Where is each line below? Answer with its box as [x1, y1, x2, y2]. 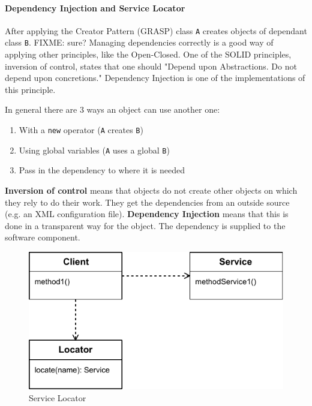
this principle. [5, 83, 56, 95]
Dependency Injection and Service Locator [5, 1, 185, 14]
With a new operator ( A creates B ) [19, 124, 143, 136]
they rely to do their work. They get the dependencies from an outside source [5, 196, 290, 208]
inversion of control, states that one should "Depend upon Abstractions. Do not [5, 59, 297, 72]
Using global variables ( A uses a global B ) [19, 143, 170, 156]
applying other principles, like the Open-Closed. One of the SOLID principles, [5, 48, 292, 61]
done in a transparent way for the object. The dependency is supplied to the [5, 219, 286, 231]
